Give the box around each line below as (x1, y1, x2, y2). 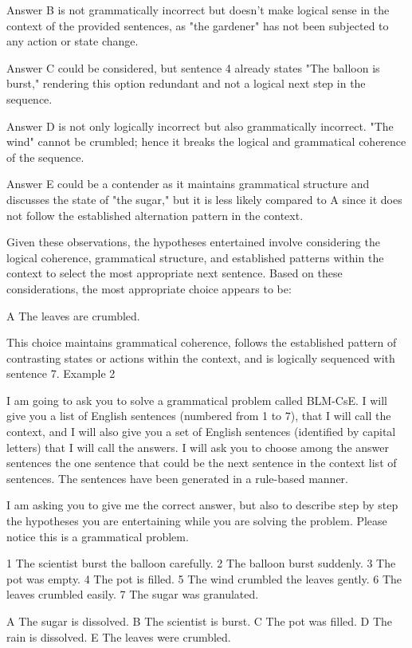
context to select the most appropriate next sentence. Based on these (6, 265, 343, 281)
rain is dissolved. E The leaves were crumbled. (6, 628, 231, 645)
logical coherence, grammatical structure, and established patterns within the (6, 249, 384, 265)
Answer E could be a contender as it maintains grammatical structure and (6, 175, 370, 192)
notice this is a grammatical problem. (6, 528, 189, 544)
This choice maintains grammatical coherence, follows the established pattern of (6, 334, 397, 351)
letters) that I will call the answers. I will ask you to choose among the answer (6, 438, 390, 455)
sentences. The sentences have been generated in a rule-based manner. (6, 469, 348, 486)
